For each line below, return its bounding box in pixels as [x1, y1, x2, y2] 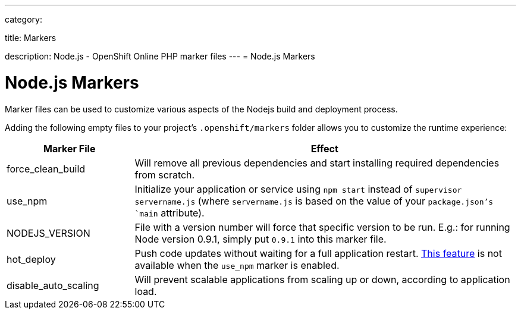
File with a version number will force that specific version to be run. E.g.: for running [134, 221, 510, 233]
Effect [310, 142, 338, 155]
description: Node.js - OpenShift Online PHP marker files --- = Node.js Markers [5, 51, 315, 61]
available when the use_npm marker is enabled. [134, 259, 340, 271]
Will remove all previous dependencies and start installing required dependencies [134, 156, 500, 169]
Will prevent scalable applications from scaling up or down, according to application [134, 273, 510, 285]
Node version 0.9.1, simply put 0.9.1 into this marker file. [134, 233, 387, 245]
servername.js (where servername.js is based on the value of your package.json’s [134, 194, 494, 207]
